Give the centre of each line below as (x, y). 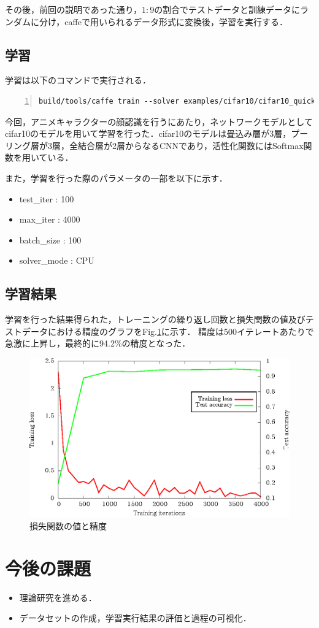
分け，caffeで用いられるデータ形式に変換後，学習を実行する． (163, 21)
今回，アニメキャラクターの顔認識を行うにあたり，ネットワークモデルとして (159, 121)
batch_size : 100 (50, 239)
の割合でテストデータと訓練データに (227, 9)
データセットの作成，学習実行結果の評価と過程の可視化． (135, 618)
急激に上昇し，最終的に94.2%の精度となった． (98, 343)
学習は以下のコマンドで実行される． (78, 80)
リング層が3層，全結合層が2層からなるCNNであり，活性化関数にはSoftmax (154, 145)
